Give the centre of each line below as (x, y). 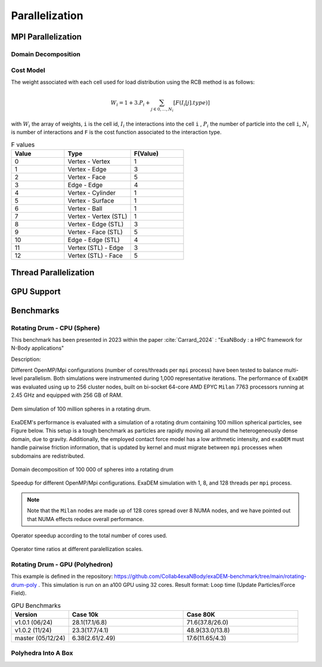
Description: (26, 359)
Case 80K (201, 614)
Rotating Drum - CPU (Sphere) (55, 328)
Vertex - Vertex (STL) (97, 216)
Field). (19, 593)
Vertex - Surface (91, 201)
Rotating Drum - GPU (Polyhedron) (62, 565)
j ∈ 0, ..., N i (162, 110)
